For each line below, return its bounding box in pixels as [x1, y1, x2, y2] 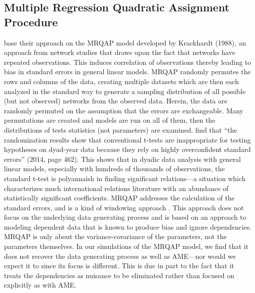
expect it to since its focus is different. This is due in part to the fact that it [4, 260, 235, 271]
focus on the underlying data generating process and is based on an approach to [4, 212, 247, 222]
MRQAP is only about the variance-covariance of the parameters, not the [4, 231, 227, 242]
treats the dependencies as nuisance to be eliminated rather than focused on [4, 270, 234, 280]
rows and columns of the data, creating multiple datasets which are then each [4, 76, 239, 86]
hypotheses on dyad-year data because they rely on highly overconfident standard [4, 144, 251, 154]
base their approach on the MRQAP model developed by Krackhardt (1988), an [4, 37, 246, 48]
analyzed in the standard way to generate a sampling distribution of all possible [4, 86, 246, 96]
